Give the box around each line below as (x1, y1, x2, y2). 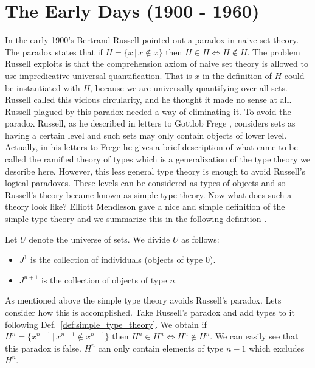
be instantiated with (5, 81, 80, 94)
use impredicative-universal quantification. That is (5, 69, 192, 82)
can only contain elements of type (98, 341, 224, 354)
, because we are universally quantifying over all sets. (90, 81, 288, 94)
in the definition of (202, 69, 272, 82)
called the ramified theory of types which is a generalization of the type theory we (5, 153, 310, 165)
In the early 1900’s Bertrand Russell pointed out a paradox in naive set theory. (5, 33, 299, 46)
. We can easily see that (210, 330, 299, 342)
